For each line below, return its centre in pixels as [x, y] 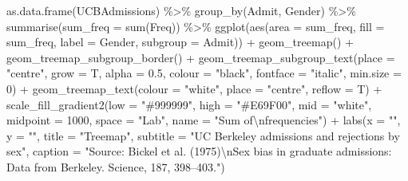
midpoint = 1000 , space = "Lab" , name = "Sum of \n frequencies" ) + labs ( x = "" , [204, 120]
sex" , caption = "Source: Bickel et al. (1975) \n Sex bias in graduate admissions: [199, 151]
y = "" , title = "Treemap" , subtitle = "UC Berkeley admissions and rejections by [203, 135]
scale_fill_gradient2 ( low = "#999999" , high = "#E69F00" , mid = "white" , [189, 104]
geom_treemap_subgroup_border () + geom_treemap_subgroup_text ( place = [201, 57]
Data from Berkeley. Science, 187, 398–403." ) [116, 166]
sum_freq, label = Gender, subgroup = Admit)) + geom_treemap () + [180, 42]
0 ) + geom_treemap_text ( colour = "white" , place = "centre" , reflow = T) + [194, 88]
